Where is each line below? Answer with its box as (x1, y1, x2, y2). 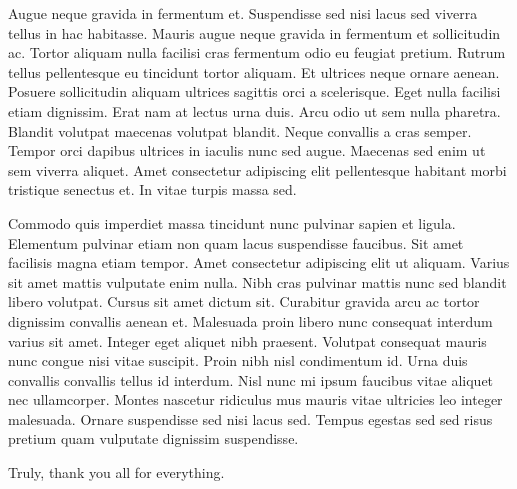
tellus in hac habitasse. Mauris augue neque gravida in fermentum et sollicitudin (8, 22, 501, 43)
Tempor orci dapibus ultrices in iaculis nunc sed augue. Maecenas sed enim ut (8, 140, 486, 161)
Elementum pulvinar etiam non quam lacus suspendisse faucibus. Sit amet (8, 232, 464, 253)
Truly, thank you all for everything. (8, 462, 225, 483)
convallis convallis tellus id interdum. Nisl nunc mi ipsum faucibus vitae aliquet (8, 369, 494, 390)
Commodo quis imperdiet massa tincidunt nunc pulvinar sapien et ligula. (8, 212, 456, 233)
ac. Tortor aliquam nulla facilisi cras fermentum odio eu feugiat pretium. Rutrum (8, 42, 506, 63)
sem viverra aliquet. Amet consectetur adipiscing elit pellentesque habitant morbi (8, 159, 507, 180)
